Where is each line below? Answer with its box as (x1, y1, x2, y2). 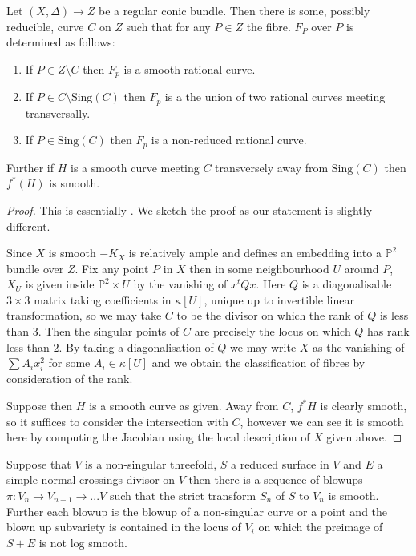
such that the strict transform (109, 486, 256, 503)
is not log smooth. (38, 534, 127, 550)
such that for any (126, 18, 211, 34)
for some (48, 354, 91, 371)
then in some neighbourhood (189, 260, 329, 276)
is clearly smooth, (320, 397, 407, 414)
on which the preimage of (258, 518, 383, 535)
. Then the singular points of (38, 323, 180, 340)
